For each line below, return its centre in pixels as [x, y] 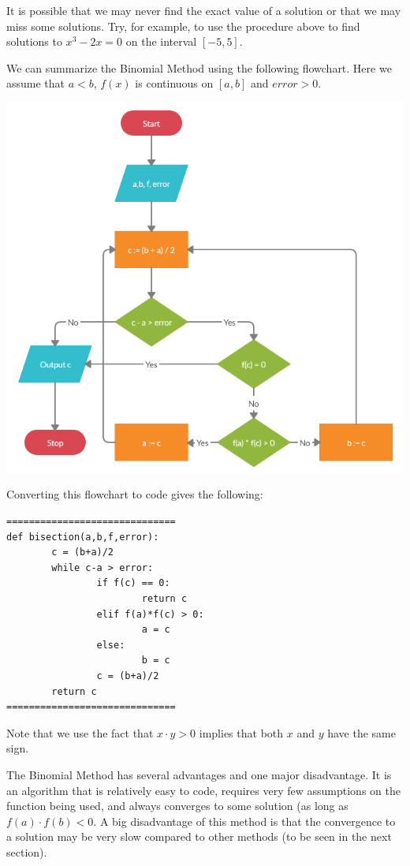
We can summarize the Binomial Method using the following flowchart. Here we [199, 67]
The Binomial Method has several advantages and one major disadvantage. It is [199, 774]
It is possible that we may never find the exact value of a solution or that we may [204, 10]
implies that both [241, 732]
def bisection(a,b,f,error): [83, 537]
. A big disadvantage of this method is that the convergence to [244, 821]
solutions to [34, 41]
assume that [36, 83]
